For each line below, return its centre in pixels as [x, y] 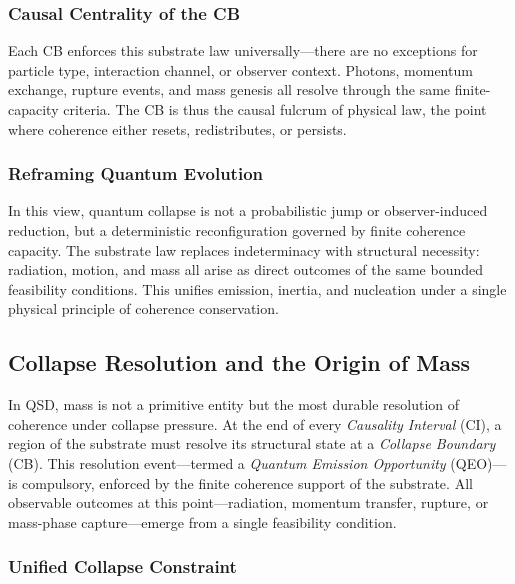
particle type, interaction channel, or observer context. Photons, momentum [240, 69]
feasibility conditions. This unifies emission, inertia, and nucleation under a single [257, 288]
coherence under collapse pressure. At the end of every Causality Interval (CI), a [255, 423]
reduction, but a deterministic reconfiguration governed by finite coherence [237, 230]
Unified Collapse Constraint [122, 566]
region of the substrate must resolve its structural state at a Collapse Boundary [252, 443]
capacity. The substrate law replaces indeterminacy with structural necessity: [244, 249]
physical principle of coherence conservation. [143, 308]
